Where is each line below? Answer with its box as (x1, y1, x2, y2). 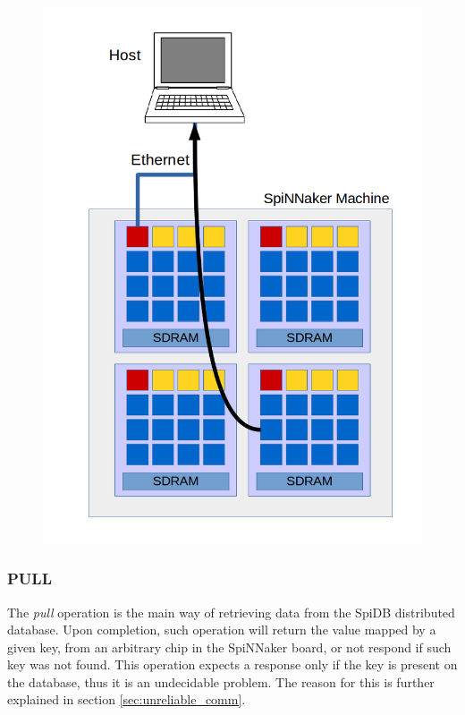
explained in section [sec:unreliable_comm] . (7, 690, 246, 709)
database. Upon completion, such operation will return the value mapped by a (7, 620, 436, 639)
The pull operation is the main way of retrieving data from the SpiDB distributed (7, 602, 455, 621)
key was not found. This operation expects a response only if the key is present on (7, 655, 458, 674)
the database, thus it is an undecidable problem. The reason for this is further (7, 672, 435, 691)
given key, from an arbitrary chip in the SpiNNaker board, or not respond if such (7, 637, 452, 656)
